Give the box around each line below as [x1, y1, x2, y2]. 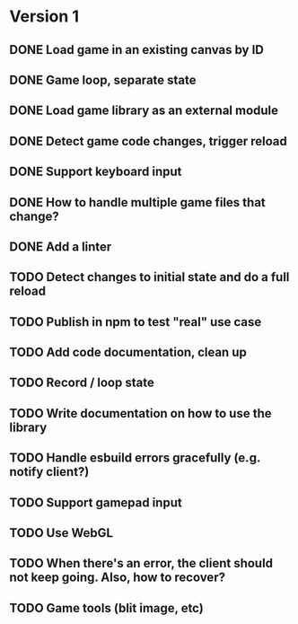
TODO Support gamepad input [9, 495, 182, 510]
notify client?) [9, 464, 90, 479]
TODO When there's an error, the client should [9, 556, 274, 571]
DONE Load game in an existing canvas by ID [9, 42, 265, 57]
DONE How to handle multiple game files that [9, 195, 267, 210]
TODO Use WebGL [9, 525, 114, 541]
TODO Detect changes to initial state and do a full [9, 269, 290, 285]
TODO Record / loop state [9, 375, 154, 391]
